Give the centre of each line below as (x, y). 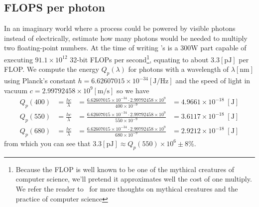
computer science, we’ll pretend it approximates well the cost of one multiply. (134, 179)
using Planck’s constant (40, 81)
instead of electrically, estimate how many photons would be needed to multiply (126, 38)
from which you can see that (47, 143)
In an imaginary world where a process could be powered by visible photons (120, 28)
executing (18, 59)
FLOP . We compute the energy (52, 69)
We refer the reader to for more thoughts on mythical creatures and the (127, 188)
